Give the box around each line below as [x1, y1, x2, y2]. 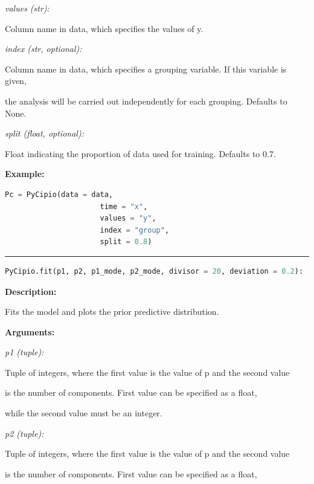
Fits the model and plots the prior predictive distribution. [5, 305, 219, 318]
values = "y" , [100, 214, 156, 223]
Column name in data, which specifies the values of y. [5, 22, 203, 34]
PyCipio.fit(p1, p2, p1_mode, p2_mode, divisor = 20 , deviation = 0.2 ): [5, 266, 304, 276]
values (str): [5, 2, 50, 14]
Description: [5, 285, 57, 297]
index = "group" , [100, 225, 170, 234]
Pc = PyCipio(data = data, [5, 190, 114, 199]
